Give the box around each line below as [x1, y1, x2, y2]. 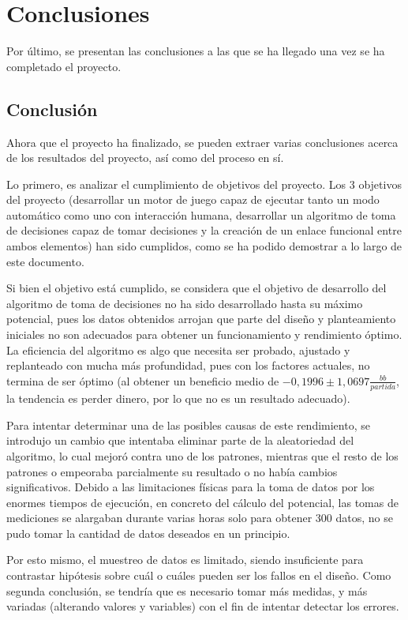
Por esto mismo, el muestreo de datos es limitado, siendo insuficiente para [6, 551, 364, 568]
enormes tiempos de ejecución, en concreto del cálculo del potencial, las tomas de [6, 494, 399, 510]
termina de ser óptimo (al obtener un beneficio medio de [6, 372, 279, 389]
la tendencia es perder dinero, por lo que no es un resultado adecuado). [6, 390, 350, 407]
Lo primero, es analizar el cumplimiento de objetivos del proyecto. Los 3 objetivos [6, 175, 402, 192]
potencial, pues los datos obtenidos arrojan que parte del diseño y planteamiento [6, 310, 396, 327]
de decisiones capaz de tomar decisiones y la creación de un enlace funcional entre [6, 222, 402, 239]
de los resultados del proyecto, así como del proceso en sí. [6, 149, 284, 166]
